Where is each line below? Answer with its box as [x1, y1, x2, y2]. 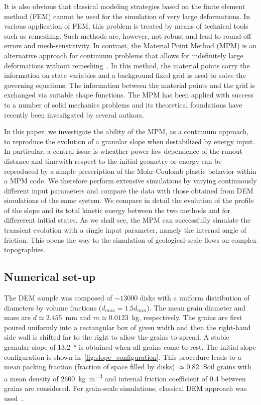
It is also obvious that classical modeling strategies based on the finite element [4, 1, 245, 11]
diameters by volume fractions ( [4, 302, 102, 313]
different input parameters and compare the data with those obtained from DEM [4, 185, 253, 195]
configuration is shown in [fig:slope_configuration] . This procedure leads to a [4, 351, 241, 362]
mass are [4, 312, 31, 323]
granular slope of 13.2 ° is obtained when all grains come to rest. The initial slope [4, 342, 256, 352]
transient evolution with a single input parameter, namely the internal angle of [4, 225, 246, 235]
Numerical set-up [4, 269, 96, 284]
